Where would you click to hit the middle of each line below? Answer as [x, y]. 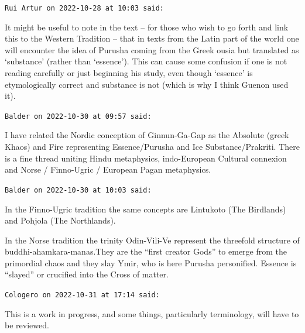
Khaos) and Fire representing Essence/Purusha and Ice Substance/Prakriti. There [152, 147]
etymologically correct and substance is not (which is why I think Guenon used [147, 84]
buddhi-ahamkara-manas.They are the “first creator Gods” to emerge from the [146, 251]
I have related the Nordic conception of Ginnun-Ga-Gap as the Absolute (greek [147, 135]
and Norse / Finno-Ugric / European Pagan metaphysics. [108, 169]
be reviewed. [27, 325]
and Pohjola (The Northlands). [60, 220]
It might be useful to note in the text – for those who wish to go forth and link [147, 27]
